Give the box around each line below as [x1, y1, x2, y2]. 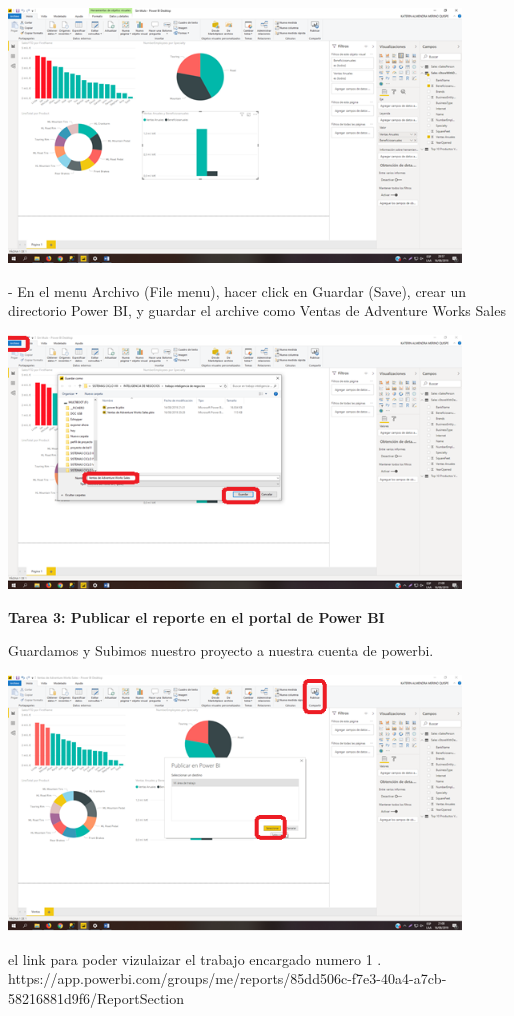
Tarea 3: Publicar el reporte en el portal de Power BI [8, 606, 385, 627]
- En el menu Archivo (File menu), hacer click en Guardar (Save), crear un [8, 280, 467, 301]
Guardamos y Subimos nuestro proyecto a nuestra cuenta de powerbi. [8, 640, 434, 661]
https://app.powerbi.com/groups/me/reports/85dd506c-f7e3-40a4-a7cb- [8, 968, 447, 989]
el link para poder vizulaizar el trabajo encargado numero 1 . [8, 948, 382, 969]
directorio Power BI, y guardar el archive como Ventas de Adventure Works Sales [8, 300, 506, 321]
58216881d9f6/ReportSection [8, 987, 185, 1008]
